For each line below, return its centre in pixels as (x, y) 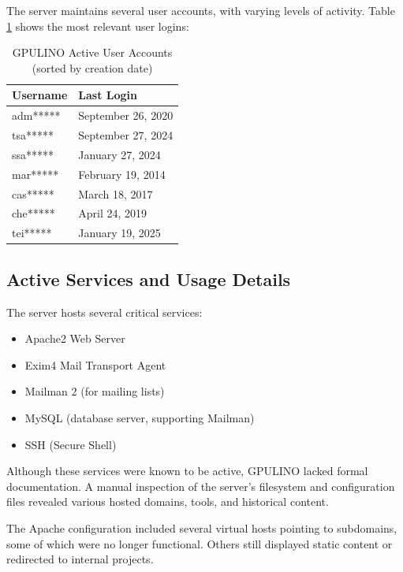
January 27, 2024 (119, 154)
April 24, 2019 (113, 213)
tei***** (32, 233)
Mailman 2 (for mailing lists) (95, 391)
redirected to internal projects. (80, 559)
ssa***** (33, 154)
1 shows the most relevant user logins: (98, 26)
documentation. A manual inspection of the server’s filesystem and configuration (201, 486)
